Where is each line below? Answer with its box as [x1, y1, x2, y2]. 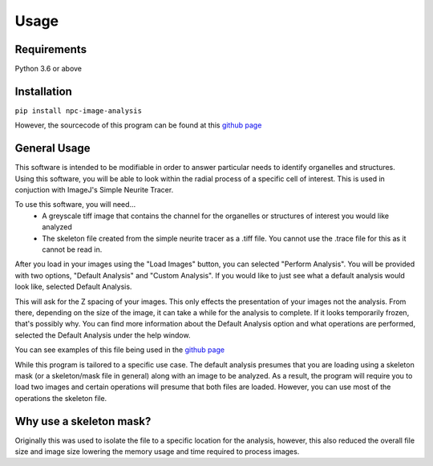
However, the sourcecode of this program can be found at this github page [14, 120, 262, 130]
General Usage [14, 141, 91, 156]
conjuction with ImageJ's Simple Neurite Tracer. [14, 185, 174, 195]
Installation [14, 84, 72, 98]
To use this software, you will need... [14, 200, 136, 209]
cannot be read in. [42, 245, 103, 254]
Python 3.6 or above [14, 64, 83, 74]
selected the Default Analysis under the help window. [14, 330, 191, 340]
